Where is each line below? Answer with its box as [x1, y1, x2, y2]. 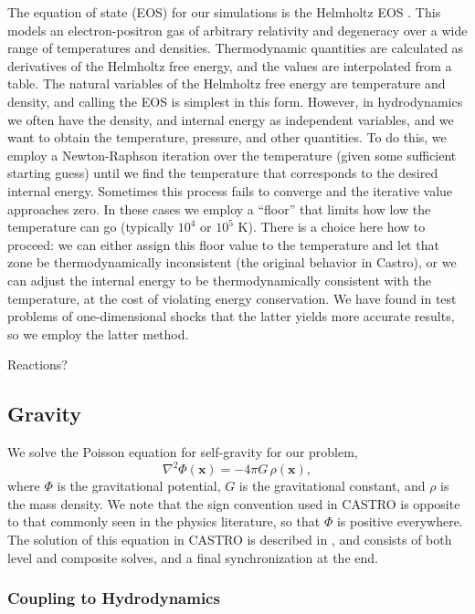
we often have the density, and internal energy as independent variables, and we [7, 109, 454, 129]
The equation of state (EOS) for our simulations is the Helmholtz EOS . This [7, 3, 441, 21]
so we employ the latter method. [7, 324, 189, 343]
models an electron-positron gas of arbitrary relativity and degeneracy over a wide [7, 20, 468, 39]
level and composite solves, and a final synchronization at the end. [7, 547, 378, 567]
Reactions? [7, 355, 68, 374]
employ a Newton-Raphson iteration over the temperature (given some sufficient [7, 145, 457, 164]
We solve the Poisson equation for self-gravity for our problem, [7, 442, 358, 462]
